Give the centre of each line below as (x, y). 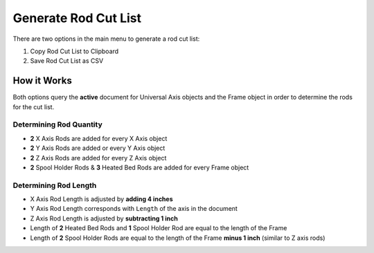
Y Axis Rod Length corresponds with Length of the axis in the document (134, 209)
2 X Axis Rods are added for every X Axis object (99, 138)
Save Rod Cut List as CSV (67, 61)
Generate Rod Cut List (77, 18)
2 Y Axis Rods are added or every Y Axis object (98, 148)
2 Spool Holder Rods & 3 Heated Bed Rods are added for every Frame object (140, 167)
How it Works (42, 81)
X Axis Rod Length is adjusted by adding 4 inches (101, 199)
